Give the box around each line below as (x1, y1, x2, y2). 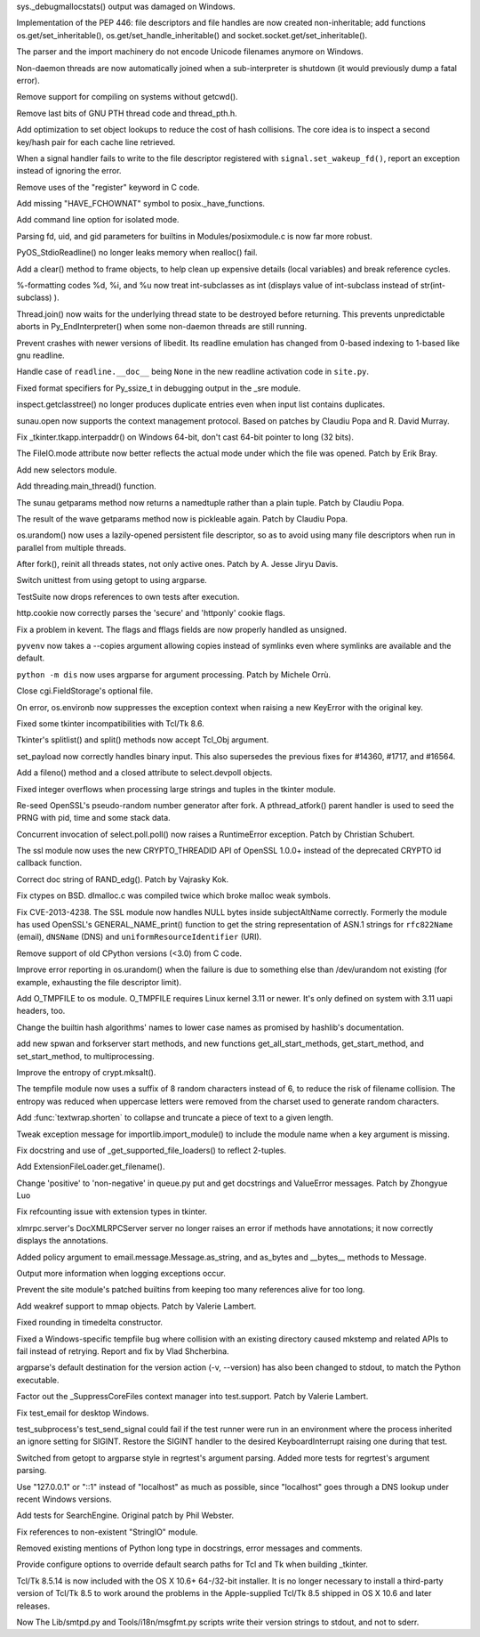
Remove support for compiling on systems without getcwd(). (16, 92, 239, 102)
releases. (16, 1601, 51, 1611)
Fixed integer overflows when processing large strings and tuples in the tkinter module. (16, 783, 337, 794)
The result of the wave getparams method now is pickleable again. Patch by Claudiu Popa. (16, 513, 348, 524)
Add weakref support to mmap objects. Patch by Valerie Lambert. (16, 1301, 257, 1311)
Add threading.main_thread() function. (16, 481, 157, 491)
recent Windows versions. (16, 1494, 113, 1504)
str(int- (420, 280, 446, 291)
